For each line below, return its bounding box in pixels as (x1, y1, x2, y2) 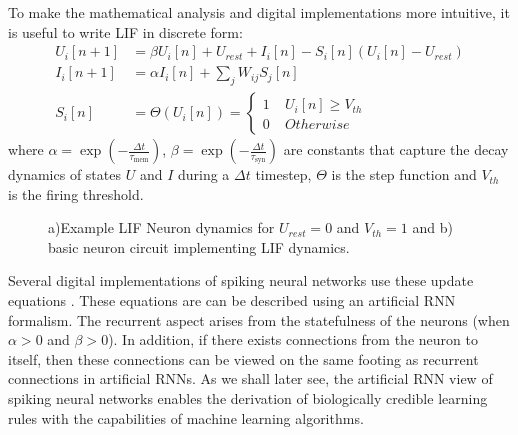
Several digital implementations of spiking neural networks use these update (8, 270, 474, 291)
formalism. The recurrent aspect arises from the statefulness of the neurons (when (8, 309, 510, 330)
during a (177, 164, 230, 185)
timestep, (255, 164, 312, 185)
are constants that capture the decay (283, 139, 509, 160)
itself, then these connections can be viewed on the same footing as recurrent (8, 348, 479, 369)
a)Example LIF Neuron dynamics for (48, 217, 275, 238)
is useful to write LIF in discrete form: (8, 21, 243, 42)
